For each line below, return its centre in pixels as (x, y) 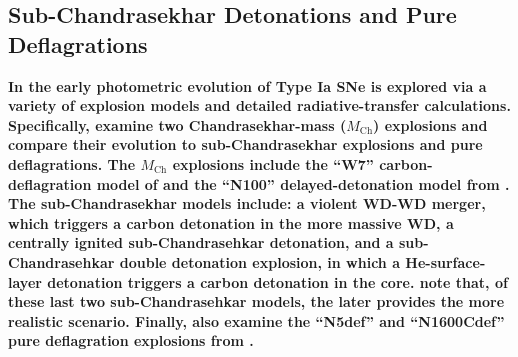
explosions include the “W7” (273, 163)
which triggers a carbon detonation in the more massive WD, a (231, 222)
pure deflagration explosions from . (131, 340)
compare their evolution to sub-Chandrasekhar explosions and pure (245, 144)
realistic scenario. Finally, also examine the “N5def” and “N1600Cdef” (256, 320)
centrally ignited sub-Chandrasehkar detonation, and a (201, 242)
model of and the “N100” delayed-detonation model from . (303, 183)
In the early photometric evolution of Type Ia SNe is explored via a (247, 85)
